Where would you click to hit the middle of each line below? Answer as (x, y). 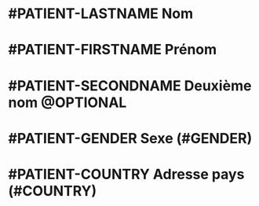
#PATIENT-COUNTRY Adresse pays (126, 174)
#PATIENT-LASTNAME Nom (101, 14)
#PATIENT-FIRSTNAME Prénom (113, 50)
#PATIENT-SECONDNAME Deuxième (130, 85)
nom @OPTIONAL (67, 102)
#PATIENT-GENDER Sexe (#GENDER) (130, 138)
